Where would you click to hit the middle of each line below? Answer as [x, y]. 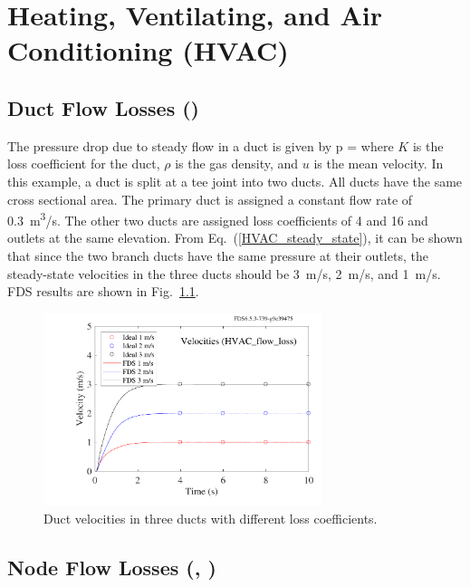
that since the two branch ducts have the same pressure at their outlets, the [218, 255]
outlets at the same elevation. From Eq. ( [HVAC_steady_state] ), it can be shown [235, 238]
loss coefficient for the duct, [84, 164]
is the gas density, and [237, 164]
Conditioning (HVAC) [148, 50]
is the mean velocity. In [379, 164]
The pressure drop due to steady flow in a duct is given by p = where [201, 145]
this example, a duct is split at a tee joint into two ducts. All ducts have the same [235, 181]
